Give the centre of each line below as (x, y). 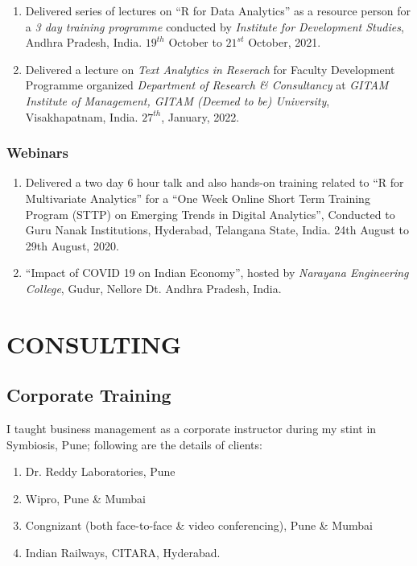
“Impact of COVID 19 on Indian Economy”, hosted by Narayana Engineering (217, 273)
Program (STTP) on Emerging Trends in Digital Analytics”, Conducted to (210, 214)
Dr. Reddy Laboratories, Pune (100, 471)
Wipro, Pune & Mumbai (86, 498)
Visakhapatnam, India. (82, 116)
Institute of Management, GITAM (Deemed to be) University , (178, 100)
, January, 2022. (200, 116)
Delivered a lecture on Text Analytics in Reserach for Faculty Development (210, 69)
